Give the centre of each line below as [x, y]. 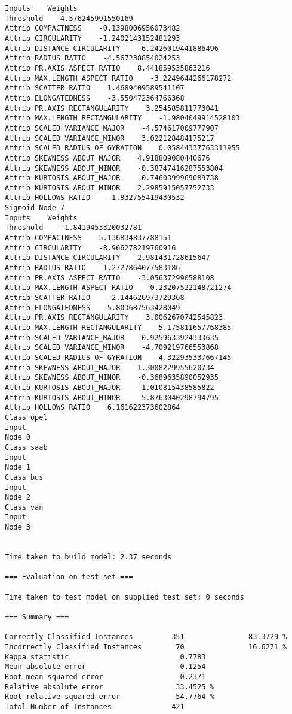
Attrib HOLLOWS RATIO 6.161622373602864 [93, 408]
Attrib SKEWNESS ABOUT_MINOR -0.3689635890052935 [112, 378]
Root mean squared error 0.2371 [105, 677]
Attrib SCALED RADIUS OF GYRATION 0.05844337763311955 [122, 148]
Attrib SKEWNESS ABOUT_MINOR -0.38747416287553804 [114, 168]
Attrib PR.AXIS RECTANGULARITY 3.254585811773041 [112, 108]
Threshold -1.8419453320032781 [73, 228]
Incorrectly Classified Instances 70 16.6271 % [146, 647]
